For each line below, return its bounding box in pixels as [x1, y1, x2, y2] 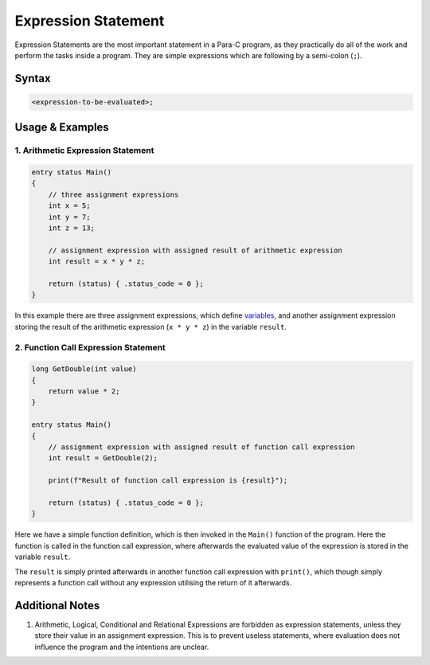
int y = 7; [48, 212, 91, 221]
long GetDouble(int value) [31, 365, 137, 374]
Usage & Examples [14, 120, 109, 135]
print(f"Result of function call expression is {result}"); [48, 476, 288, 485]
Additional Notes [14, 598, 100, 612]
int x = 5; [48, 201, 91, 210]
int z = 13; [48, 224, 96, 233]
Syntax [14, 72, 51, 85]
